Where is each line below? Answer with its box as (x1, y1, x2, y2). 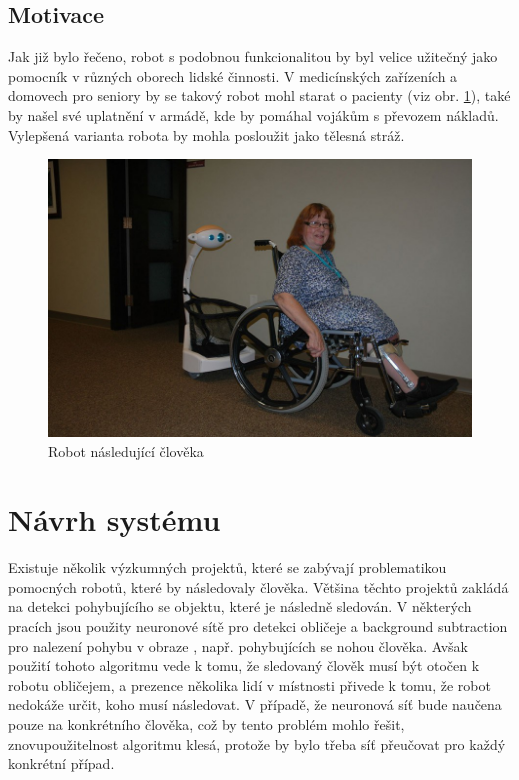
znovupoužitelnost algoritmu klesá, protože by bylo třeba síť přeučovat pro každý (8, 733, 506, 754)
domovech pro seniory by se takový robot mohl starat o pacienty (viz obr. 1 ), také (8, 85, 511, 106)
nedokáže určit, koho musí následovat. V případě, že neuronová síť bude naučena (8, 694, 502, 715)
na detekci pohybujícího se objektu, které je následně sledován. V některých (8, 596, 472, 617)
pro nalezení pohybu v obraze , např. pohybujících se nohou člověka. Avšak (8, 635, 468, 656)
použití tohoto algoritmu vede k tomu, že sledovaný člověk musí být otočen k (8, 655, 480, 676)
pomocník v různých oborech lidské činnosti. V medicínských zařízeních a (8, 65, 458, 86)
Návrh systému (8, 499, 221, 540)
